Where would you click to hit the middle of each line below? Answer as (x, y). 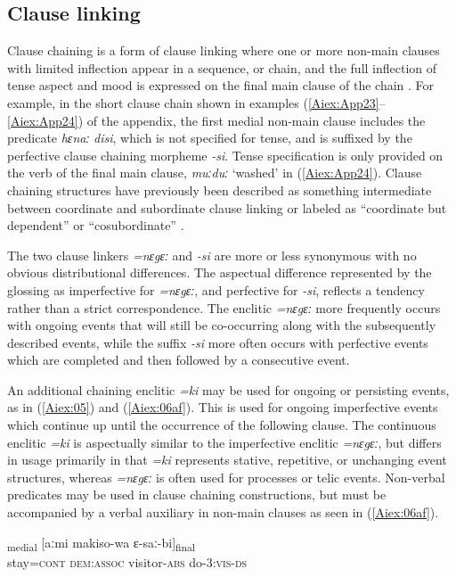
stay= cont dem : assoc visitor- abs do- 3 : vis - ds (127, 561)
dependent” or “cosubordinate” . (96, 225)
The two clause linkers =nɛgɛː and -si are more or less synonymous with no (212, 255)
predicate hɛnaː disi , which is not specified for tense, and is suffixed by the (210, 138)
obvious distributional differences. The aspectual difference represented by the (220, 272)
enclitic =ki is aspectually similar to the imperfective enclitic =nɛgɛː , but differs (224, 442)
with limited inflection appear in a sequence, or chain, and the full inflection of (222, 67)
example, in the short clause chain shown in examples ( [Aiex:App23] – (196, 102)
